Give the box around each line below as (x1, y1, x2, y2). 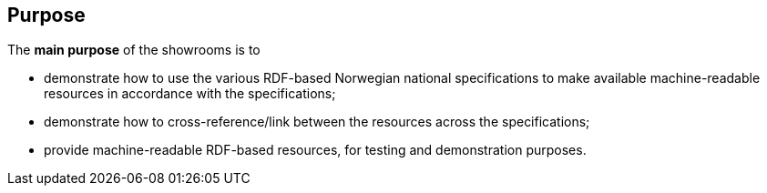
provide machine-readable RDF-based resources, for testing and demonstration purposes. (44, 142, 587, 158)
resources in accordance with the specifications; (44, 86, 336, 102)
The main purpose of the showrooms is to (7, 42, 261, 58)
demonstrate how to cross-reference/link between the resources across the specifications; (44, 114, 590, 130)
